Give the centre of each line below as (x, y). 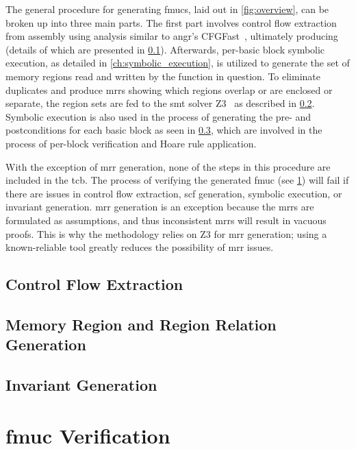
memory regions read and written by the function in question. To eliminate (163, 76)
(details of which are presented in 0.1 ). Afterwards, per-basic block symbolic (165, 49)
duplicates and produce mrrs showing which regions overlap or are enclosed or (169, 89)
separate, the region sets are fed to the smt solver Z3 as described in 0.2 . (160, 103)
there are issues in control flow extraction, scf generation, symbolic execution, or (174, 193)
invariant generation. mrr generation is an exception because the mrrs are (160, 207)
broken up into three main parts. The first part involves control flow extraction (171, 22)
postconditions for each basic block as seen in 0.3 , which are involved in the (164, 130)
